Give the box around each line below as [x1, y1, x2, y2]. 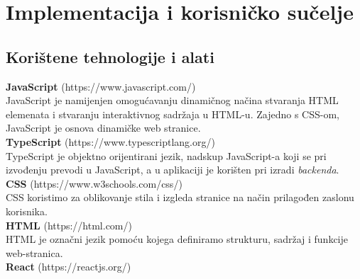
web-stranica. [6, 245, 63, 260]
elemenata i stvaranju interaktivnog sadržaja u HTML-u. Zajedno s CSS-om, [6, 106, 339, 121]
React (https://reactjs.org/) [6, 259, 131, 274]
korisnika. [6, 203, 48, 218]
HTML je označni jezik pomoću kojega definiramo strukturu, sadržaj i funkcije [6, 232, 348, 246]
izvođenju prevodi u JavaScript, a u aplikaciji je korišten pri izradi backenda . [6, 162, 339, 177]
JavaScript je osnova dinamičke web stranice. [6, 120, 201, 135]
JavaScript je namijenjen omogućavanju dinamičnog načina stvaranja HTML [6, 93, 339, 108]
